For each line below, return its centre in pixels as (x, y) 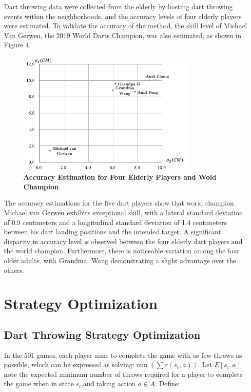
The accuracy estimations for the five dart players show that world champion (119, 203)
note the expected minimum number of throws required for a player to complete (123, 374)
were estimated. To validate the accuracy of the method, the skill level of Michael (125, 26)
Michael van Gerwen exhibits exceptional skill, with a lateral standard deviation (124, 212)
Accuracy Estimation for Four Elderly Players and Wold (120, 177)
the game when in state (39, 383)
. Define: (168, 383)
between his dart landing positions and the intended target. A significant (113, 232)
